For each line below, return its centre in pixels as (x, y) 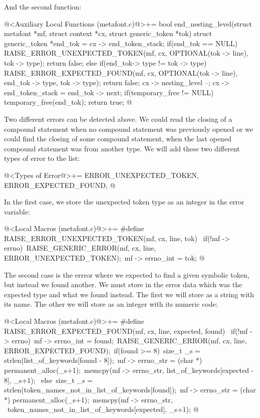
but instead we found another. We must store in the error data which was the (123, 284)
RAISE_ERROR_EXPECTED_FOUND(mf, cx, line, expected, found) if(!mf (126, 331)
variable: (17, 211)
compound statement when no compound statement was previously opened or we (128, 129)
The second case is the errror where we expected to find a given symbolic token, (127, 274)
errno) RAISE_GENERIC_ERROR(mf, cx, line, (80, 248)
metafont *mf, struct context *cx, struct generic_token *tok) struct (108, 33)
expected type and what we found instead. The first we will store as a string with (129, 294)
